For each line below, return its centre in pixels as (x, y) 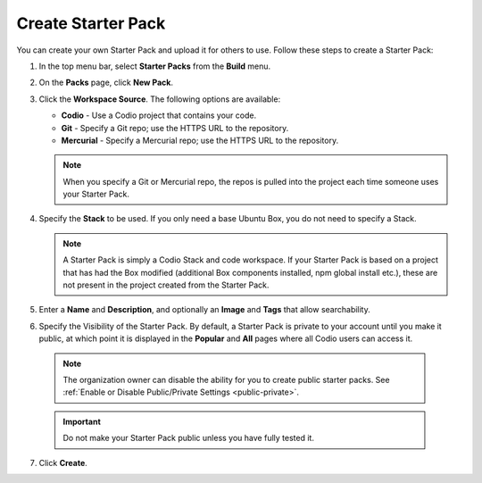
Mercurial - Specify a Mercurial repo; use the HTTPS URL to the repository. (200, 140)
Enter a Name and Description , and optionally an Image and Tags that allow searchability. (204, 310)
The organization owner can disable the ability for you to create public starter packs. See (226, 379)
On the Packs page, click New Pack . (106, 83)
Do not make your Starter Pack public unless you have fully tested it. (188, 438)
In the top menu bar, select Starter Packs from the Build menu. (155, 66)
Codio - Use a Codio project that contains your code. (159, 115)
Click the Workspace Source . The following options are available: (160, 99)
